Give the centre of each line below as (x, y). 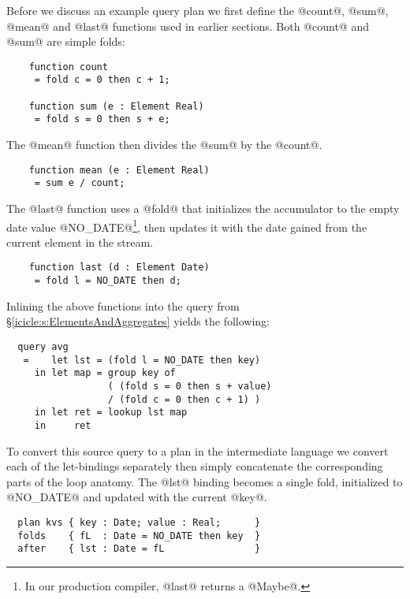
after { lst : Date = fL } (139, 549)
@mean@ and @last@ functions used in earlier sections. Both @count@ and (188, 26)
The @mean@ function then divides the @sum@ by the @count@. (164, 145)
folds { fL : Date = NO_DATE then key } (139, 536)
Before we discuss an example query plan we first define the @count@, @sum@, (198, 10)
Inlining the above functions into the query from (123, 305)
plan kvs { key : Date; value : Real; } (139, 522)
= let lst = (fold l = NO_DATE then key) (142, 360)
